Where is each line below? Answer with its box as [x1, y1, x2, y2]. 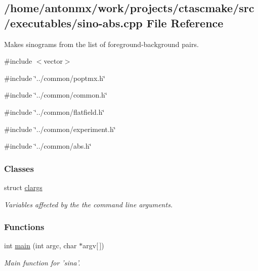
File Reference [146, 15, 224, 30]
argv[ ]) [82, 240, 104, 251]
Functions [4, 220, 45, 233]
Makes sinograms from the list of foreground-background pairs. [4, 38, 199, 49]
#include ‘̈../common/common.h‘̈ [4, 89, 107, 100]
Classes [4, 162, 34, 174]
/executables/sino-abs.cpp [4, 15, 143, 30]
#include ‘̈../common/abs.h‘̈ [4, 141, 92, 151]
